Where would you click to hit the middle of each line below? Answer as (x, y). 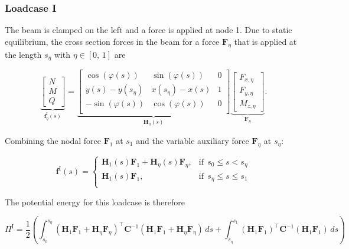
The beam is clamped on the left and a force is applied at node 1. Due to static (149, 30)
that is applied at (265, 41)
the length (23, 54)
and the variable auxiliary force (193, 140)
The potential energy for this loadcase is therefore (95, 202)
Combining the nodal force (53, 140)
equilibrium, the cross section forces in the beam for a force (112, 41)
